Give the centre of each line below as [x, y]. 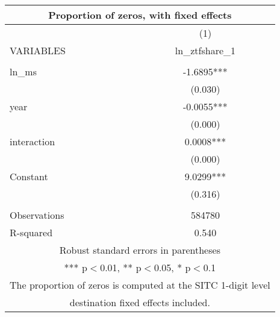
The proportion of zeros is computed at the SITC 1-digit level [140, 285]
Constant [29, 176]
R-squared [31, 232]
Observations [37, 215]
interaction [33, 141]
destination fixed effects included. [140, 302]
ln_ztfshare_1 [205, 50]
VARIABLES [38, 50]
